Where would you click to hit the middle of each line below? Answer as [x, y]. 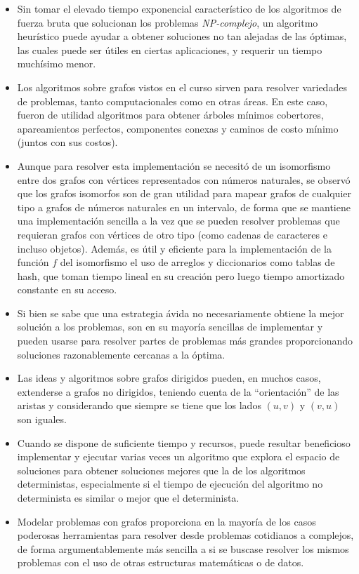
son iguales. [42, 419]
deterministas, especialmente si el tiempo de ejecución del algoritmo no [170, 484]
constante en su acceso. [67, 289]
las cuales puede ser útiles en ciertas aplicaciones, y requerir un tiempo [170, 49]
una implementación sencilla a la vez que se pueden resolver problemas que [178, 221]
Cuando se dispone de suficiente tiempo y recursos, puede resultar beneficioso [184, 442]
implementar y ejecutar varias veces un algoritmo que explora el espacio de [178, 456]
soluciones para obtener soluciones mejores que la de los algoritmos [161, 470]
